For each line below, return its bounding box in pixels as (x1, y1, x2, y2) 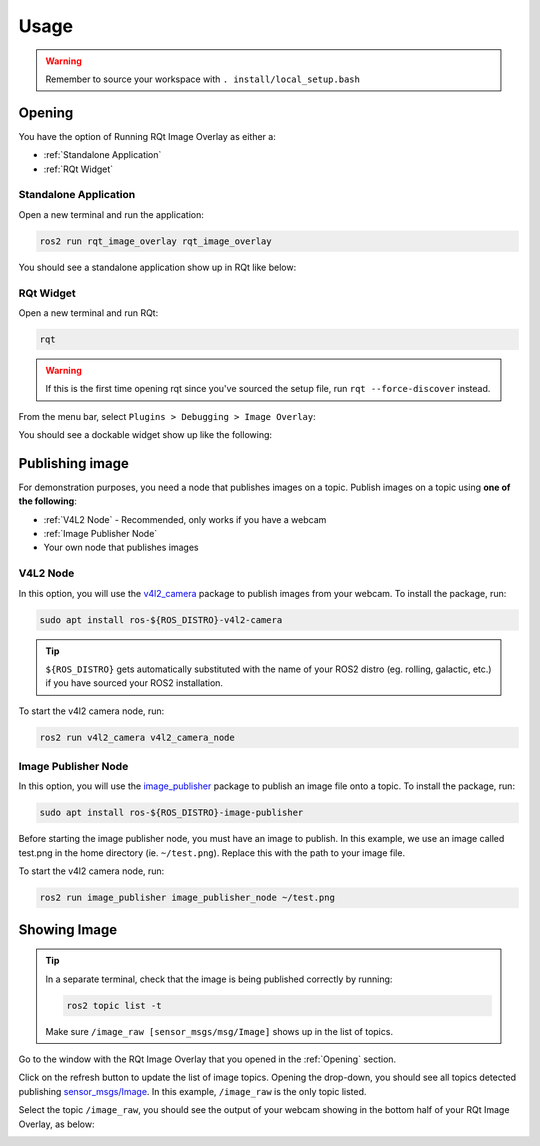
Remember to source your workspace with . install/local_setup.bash (45, 73, 360, 85)
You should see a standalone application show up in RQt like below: (18, 261, 297, 273)
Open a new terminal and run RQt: (18, 306, 159, 319)
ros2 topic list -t (66, 1000, 162, 1011)
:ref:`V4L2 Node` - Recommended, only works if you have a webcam (43, 513, 327, 525)
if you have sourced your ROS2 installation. (45, 677, 224, 689)
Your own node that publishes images (43, 541, 199, 554)
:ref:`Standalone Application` (43, 149, 162, 161)
